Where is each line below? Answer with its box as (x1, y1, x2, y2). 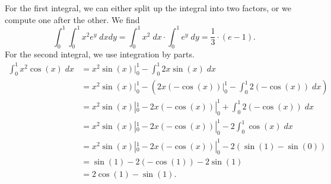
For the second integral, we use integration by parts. (5, 48, 195, 60)
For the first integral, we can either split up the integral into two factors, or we (5, 2, 291, 14)
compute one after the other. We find (5, 13, 140, 25)
